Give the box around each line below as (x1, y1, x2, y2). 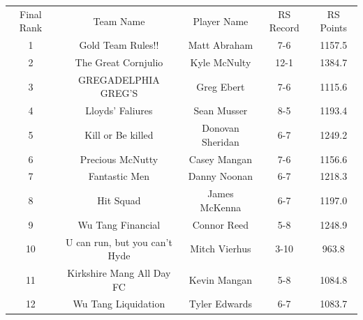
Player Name (193, 13, 249, 28)
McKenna (200, 199, 242, 214)
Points (320, 20, 347, 35)
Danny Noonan (188, 169, 253, 183)
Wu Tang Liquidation (73, 296, 165, 311)
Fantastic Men (88, 169, 150, 183)
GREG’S (100, 86, 138, 100)
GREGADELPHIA (77, 72, 160, 86)
